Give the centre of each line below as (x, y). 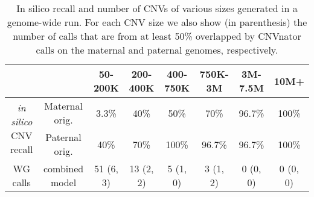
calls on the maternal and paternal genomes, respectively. (157, 50)
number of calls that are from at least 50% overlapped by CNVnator (157, 36)
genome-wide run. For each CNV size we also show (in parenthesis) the (157, 22)
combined (63, 168)
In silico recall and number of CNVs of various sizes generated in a (157, 8)
